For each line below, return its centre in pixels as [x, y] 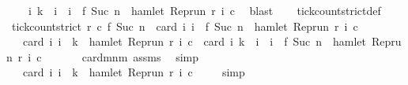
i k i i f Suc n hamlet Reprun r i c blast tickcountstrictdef [204, 10]
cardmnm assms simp [140, 56]
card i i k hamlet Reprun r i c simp [134, 72]
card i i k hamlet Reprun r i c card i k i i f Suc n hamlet [195, 41]
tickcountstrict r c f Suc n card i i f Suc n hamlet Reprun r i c [185, 26]
